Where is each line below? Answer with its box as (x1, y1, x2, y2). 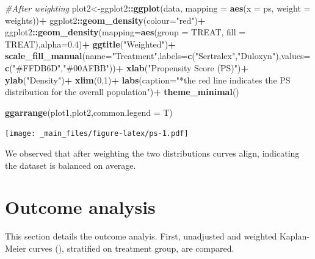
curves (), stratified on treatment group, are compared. (29, 241, 234, 254)
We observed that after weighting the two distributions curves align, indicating (5, 147, 300, 159)
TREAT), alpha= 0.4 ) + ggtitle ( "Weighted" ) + (5, 37, 176, 50)
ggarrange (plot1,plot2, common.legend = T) (5, 105, 173, 118)
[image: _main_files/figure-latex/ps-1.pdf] (5, 129, 189, 138)
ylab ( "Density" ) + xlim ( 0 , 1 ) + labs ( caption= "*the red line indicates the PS (5, 73, 291, 86)
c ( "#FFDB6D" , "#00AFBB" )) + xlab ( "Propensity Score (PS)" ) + (5, 61, 248, 74)
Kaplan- (279, 230, 310, 243)
